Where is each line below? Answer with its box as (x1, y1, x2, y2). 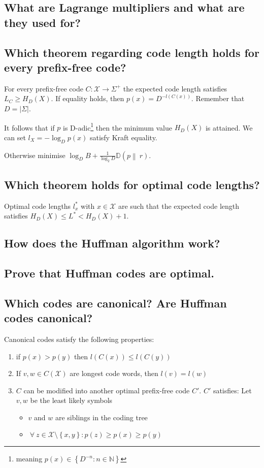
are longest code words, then (70, 368, 158, 379)
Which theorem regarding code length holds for (4, 44, 259, 60)
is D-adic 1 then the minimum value (63, 120, 172, 133)
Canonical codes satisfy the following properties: (4, 333, 154, 344)
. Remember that (191, 93, 245, 104)
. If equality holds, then (51, 93, 124, 104)
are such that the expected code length (118, 200, 240, 211)
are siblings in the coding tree (55, 412, 148, 422)
